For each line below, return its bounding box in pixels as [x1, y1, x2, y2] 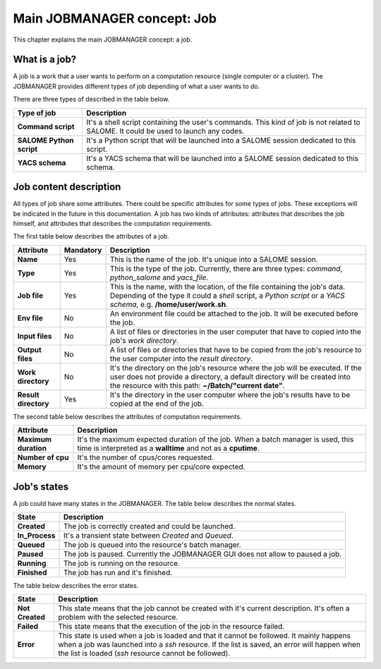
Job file [17, 290, 44, 300]
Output [17, 344, 42, 354]
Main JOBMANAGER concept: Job [13, 11, 217, 26]
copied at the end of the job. [109, 399, 205, 409]
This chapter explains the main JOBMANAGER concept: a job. [13, 35, 193, 44]
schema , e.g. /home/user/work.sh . [109, 299, 229, 309]
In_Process [17, 531, 56, 540]
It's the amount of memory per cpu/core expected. [77, 462, 246, 472]
